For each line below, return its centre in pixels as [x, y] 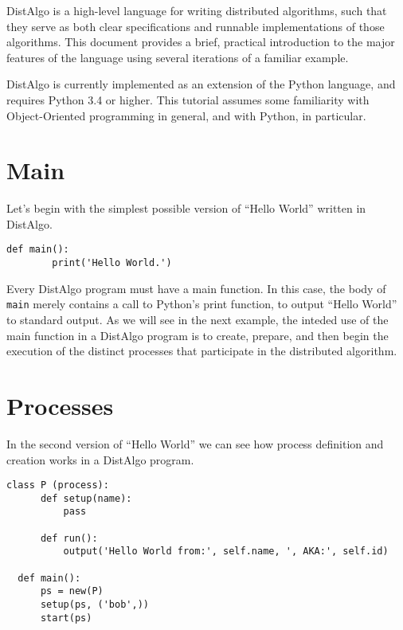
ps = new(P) [72, 591]
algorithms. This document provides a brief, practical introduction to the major [201, 42]
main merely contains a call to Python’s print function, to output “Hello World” [202, 304]
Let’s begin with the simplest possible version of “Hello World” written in [186, 208]
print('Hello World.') [112, 263]
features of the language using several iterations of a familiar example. [178, 57]
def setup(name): [86, 498]
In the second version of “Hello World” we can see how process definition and [195, 443]
